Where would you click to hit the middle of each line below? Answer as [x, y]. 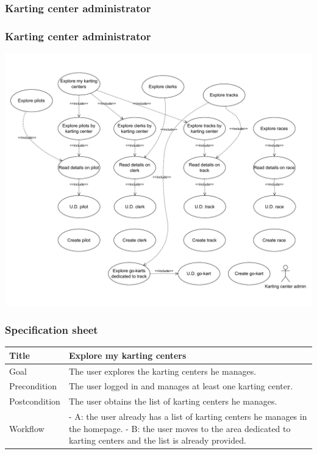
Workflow [27, 428]
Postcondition [35, 401]
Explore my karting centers [127, 355]
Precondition [33, 386]
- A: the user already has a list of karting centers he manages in [188, 416]
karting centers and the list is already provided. [157, 440]
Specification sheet [52, 330]
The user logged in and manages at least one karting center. [181, 386]
